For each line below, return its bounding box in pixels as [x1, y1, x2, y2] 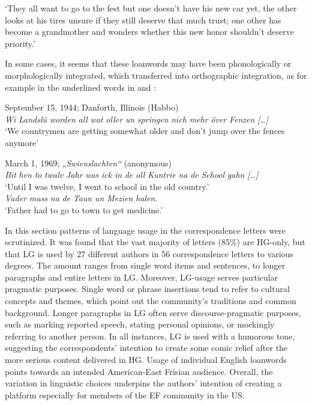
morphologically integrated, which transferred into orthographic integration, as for [5, 69, 307, 81]
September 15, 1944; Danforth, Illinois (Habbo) [5, 101, 179, 114]
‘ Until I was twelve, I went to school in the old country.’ [5, 180, 209, 192]
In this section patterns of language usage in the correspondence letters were [5, 224, 286, 236]
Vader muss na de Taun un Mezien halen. [5, 192, 158, 204]
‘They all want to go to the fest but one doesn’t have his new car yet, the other [5, 2, 297, 14]
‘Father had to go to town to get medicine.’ [5, 203, 163, 216]
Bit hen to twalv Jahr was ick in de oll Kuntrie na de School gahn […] [5, 168, 259, 181]
